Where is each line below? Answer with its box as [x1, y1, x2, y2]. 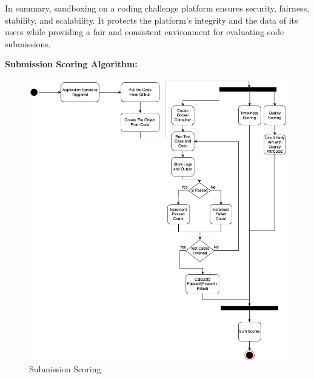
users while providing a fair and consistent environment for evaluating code [5, 25, 284, 38]
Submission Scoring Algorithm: [5, 58, 138, 70]
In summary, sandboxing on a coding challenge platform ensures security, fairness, [5, 2, 310, 14]
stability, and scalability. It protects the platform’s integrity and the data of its [5, 13, 298, 26]
